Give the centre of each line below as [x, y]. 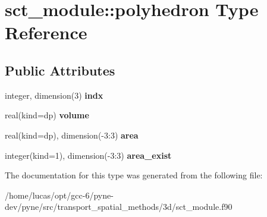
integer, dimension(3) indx [54, 95]
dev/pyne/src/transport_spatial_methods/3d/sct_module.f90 [119, 207]
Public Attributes [60, 70]
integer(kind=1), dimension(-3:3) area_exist [88, 155]
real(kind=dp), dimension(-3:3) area [72, 135]
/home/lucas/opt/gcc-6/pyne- [59, 195]
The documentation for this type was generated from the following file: [134, 175]
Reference [46, 32]
